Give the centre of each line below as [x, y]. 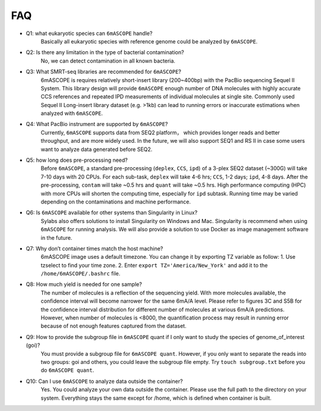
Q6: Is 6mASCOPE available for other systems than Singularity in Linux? [112, 213]
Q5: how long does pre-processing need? [77, 160]
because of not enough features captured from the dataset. [114, 326]
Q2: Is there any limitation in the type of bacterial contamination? [105, 52]
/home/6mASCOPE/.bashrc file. [81, 274]
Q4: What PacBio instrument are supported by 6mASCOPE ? [97, 124]
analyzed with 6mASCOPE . [72, 114]
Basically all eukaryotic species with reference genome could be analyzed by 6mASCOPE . [149, 41]
